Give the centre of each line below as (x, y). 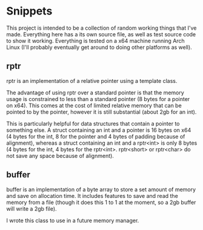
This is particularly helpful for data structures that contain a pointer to (93, 123)
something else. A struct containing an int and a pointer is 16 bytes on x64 (99, 130)
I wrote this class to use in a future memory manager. (73, 220)
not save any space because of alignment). (60, 156)
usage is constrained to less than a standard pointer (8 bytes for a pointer (98, 99)
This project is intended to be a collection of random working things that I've (101, 28)
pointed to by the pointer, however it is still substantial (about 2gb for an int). (101, 112)
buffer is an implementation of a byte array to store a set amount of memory (101, 189)
